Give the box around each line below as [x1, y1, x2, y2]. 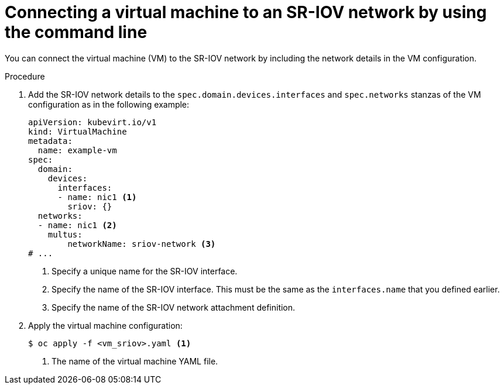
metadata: [28, 136, 73, 146]
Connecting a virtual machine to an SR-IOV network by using [5, 2, 487, 22]
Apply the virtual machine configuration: [28, 320, 183, 331]
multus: [47, 229, 83, 239]
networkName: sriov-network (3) [67, 239, 216, 249]
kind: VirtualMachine [28, 126, 127, 136]
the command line [5, 22, 148, 42]
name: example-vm [37, 145, 117, 155]
